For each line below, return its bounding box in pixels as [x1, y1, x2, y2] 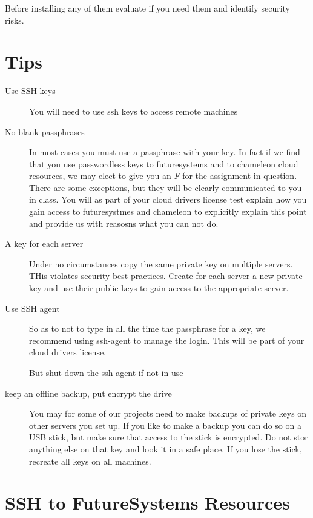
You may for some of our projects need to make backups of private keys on [29, 407, 307, 420]
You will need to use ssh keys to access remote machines [29, 104, 238, 117]
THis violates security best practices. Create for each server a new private [29, 269, 303, 282]
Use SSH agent [5, 301, 60, 314]
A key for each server [5, 237, 84, 250]
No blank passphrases [5, 125, 85, 138]
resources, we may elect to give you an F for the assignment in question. [29, 169, 297, 182]
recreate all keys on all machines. [29, 454, 151, 467]
